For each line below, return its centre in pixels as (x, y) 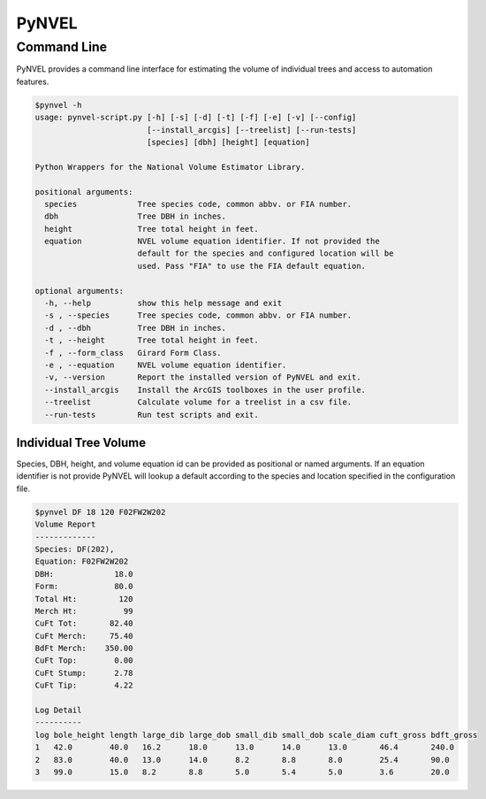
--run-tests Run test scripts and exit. (152, 415)
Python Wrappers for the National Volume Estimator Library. (170, 167)
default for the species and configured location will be (266, 254)
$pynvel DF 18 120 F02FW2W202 (100, 512)
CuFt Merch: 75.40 (84, 636)
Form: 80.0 (84, 587)
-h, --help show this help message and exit (163, 303)
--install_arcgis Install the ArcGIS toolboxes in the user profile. (205, 390)
